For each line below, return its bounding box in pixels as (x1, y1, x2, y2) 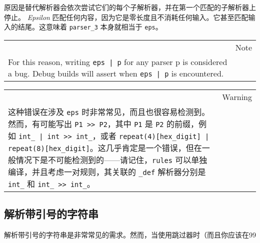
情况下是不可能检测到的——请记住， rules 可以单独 (16, 153, 207, 165)
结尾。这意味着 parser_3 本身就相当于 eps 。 (17, 21, 162, 32)
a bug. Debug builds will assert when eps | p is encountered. (8, 67, 224, 79)
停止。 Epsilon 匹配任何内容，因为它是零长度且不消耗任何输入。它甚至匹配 (4, 11, 248, 22)
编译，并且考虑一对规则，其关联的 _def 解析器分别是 (8, 165, 206, 177)
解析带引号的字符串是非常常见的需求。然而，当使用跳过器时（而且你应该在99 (4, 229, 256, 240)
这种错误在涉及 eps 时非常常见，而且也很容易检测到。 (8, 105, 210, 117)
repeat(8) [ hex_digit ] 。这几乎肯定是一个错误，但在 (8, 141, 202, 153)
